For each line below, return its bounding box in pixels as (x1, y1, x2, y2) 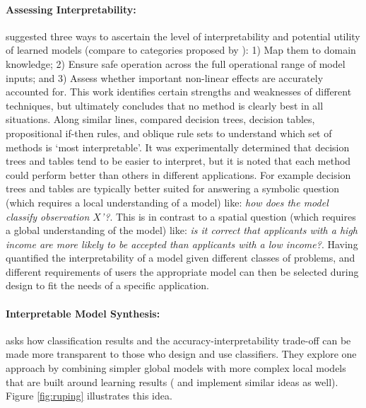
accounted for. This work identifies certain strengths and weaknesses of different (6, 84, 352, 99)
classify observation (6, 209, 90, 223)
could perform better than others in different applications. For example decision (6, 167, 351, 182)
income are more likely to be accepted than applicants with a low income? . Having (6, 236, 358, 251)
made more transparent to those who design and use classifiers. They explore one (6, 346, 357, 361)
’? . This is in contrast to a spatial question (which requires (100, 209, 356, 223)
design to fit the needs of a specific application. (6, 278, 210, 293)
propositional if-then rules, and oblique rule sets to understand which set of (6, 125, 332, 140)
